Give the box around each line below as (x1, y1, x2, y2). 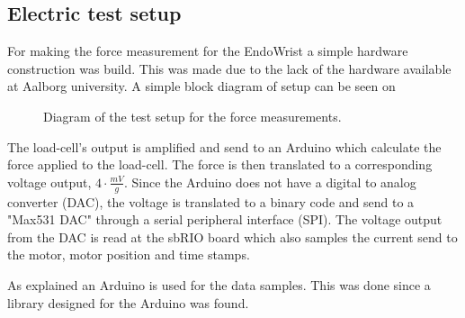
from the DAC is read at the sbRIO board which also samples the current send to (7, 227, 458, 246)
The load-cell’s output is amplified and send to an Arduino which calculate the (7, 137, 442, 156)
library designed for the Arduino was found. (7, 293, 249, 312)
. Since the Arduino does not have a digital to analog (123, 172, 416, 191)
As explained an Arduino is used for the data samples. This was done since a (7, 275, 431, 294)
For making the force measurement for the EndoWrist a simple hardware (7, 41, 408, 60)
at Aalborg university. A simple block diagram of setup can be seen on (7, 77, 396, 95)
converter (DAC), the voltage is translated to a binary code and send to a (7, 192, 415, 211)
